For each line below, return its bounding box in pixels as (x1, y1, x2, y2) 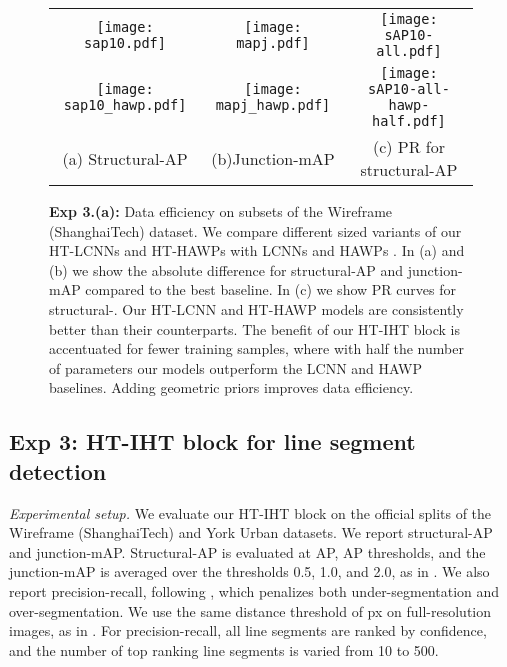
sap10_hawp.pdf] (63, 97, 187, 113)
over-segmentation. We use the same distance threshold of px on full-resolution (9, 600, 492, 621)
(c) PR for (372, 135, 445, 158)
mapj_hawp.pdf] (215, 97, 331, 113)
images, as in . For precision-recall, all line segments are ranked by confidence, (9, 620, 487, 641)
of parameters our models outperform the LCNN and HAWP (49, 357, 422, 378)
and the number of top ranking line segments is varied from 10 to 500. (9, 639, 439, 660)
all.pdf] (376, 43, 442, 59)
